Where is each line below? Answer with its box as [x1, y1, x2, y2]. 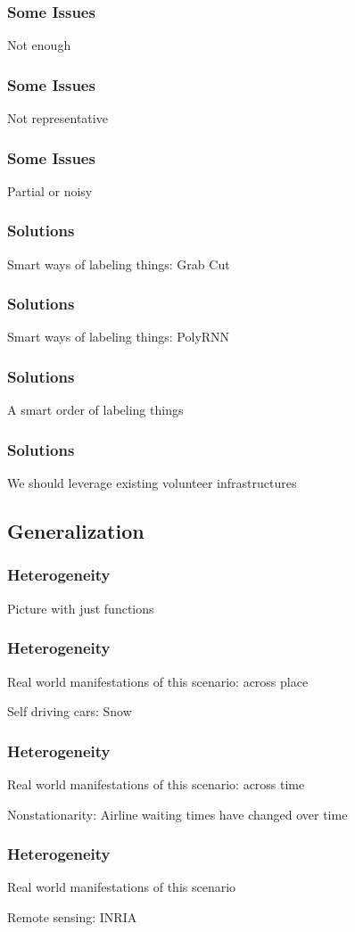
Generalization [7, 517, 144, 545]
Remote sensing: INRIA [7, 907, 137, 926]
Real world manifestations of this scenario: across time [7, 774, 305, 793]
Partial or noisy [7, 181, 93, 200]
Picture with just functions [7, 598, 154, 617]
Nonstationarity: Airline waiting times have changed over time [7, 804, 348, 823]
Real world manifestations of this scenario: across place [7, 672, 309, 690]
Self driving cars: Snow [7, 702, 132, 721]
